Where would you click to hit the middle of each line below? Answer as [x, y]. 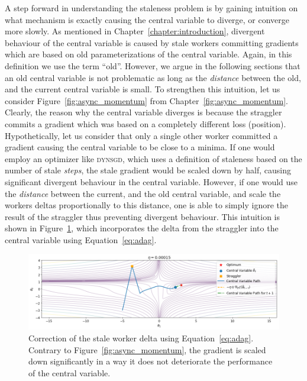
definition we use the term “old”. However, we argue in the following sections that [153, 65]
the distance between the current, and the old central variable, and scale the [143, 193]
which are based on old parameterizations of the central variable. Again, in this [148, 54]
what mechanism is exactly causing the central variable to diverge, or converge [147, 19]
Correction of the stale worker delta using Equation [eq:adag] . [141, 338]
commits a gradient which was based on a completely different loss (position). [146, 123]
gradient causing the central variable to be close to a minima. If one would [140, 147]
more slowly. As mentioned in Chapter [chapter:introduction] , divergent [135, 31]
